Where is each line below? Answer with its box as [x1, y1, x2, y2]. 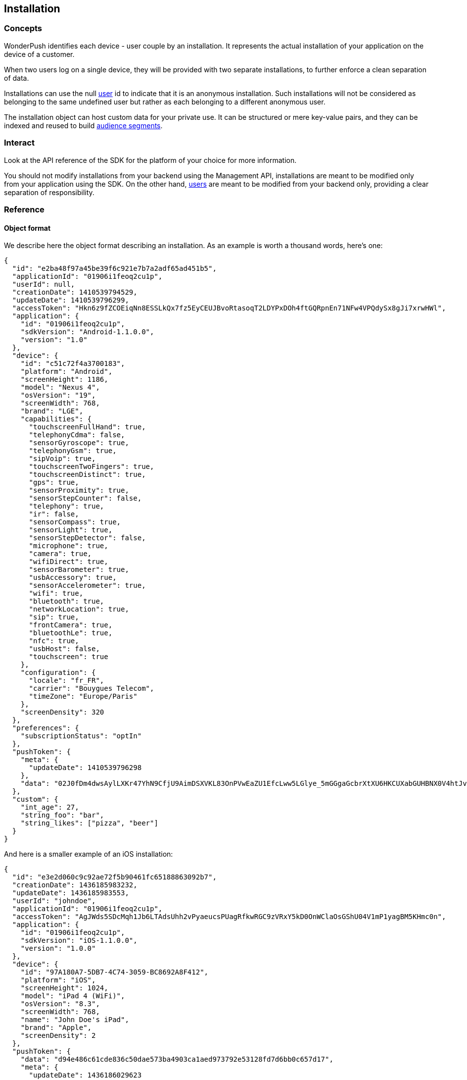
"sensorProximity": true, [29, 486, 129, 495]
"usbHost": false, [29, 645, 100, 653]
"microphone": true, [29, 542, 108, 550]
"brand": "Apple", [20, 1024, 92, 1032]
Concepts [4, 23, 43, 34]
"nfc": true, [29, 637, 79, 645]
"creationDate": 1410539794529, [12, 288, 138, 297]
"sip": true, [29, 613, 79, 621]
